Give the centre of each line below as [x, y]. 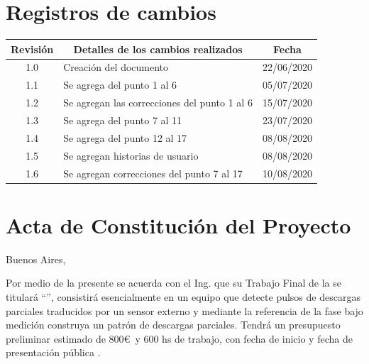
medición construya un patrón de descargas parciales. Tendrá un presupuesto [173, 325]
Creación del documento [116, 67]
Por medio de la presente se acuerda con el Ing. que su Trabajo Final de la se [174, 283]
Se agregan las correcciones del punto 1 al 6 [158, 103]
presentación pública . [53, 352]
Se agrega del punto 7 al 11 [123, 120]
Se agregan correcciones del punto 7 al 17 [153, 173]
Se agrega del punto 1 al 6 [120, 85]
